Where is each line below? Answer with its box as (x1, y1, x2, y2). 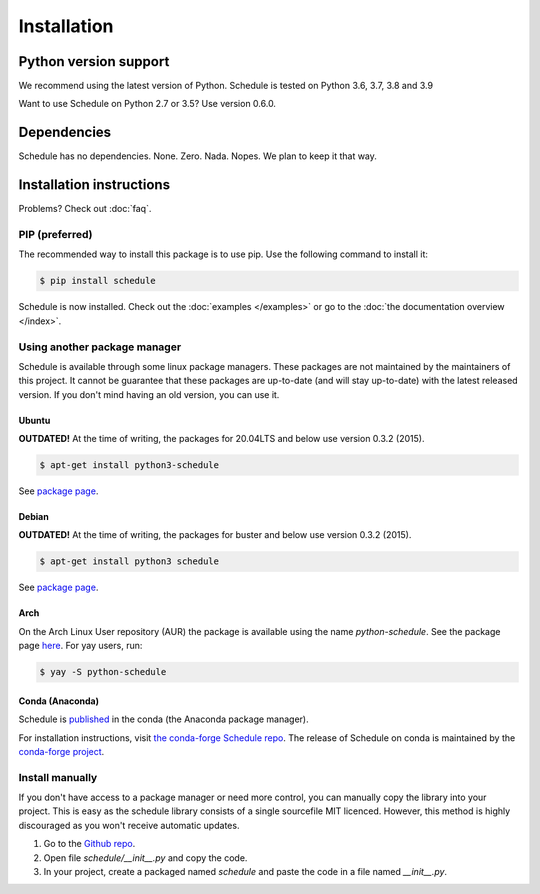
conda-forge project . (18, 745, 105, 757)
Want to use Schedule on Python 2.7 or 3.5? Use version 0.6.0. (18, 98, 277, 110)
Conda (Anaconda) (18, 695, 100, 707)
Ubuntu (18, 414, 51, 426)
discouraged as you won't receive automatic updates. (18, 819, 240, 831)
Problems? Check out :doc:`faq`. (18, 203, 152, 215)
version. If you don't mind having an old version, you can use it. (18, 388, 280, 400)
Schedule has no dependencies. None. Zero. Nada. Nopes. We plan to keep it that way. (18, 150, 377, 162)
